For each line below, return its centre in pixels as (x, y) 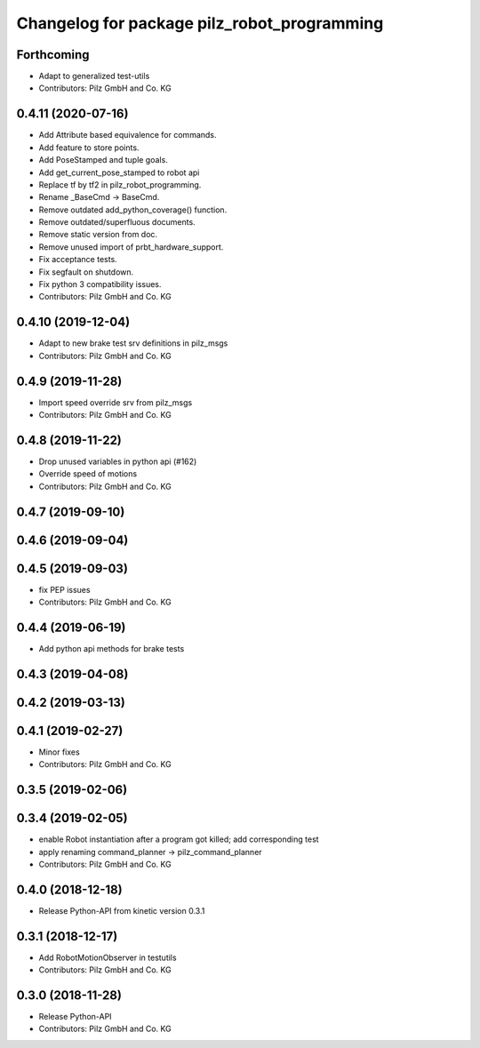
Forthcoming (53, 55)
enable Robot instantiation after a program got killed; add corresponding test (179, 839)
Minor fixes (59, 752)
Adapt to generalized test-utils (94, 76)
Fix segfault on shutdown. (86, 272)
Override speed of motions (88, 474)
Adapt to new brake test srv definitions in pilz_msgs (133, 343)
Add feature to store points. (89, 148)
